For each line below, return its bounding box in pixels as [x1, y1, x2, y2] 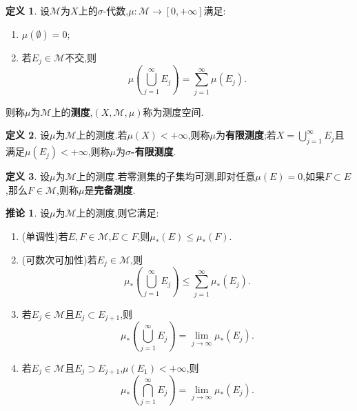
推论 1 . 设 [6, 205, 50, 220]
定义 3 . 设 [6, 169, 50, 183]
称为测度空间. [143, 104, 204, 119]
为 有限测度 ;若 [215, 128, 276, 142]
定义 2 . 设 [6, 128, 50, 142]
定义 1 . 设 [6, 3, 50, 17]
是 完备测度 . [84, 182, 136, 197]
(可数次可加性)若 [21, 252, 97, 266]
